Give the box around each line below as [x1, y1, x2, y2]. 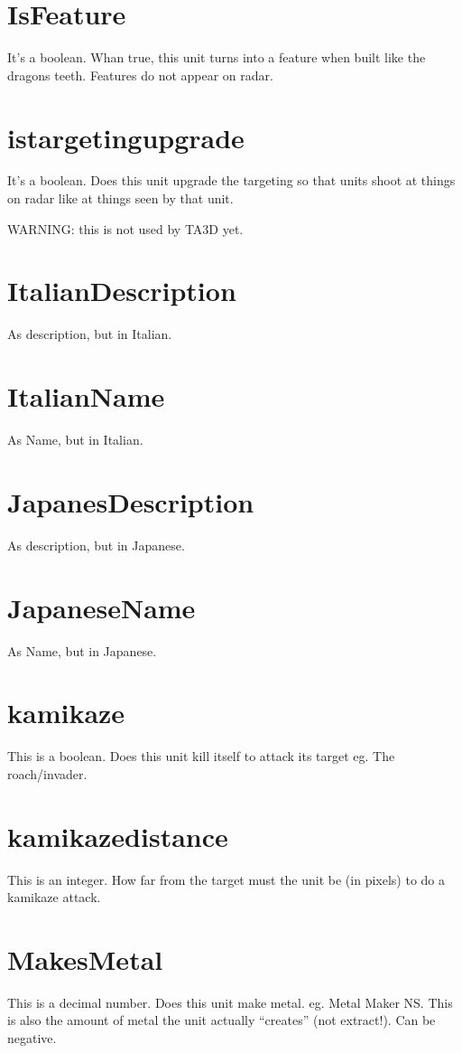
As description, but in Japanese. [7, 535, 185, 554]
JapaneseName [7, 588, 196, 625]
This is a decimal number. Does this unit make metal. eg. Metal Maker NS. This [7, 992, 453, 1011]
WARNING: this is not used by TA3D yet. [7, 219, 244, 238]
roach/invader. [7, 764, 88, 783]
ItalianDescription [7, 272, 236, 309]
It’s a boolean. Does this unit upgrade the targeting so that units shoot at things [7, 171, 456, 190]
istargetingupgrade [7, 118, 245, 155]
